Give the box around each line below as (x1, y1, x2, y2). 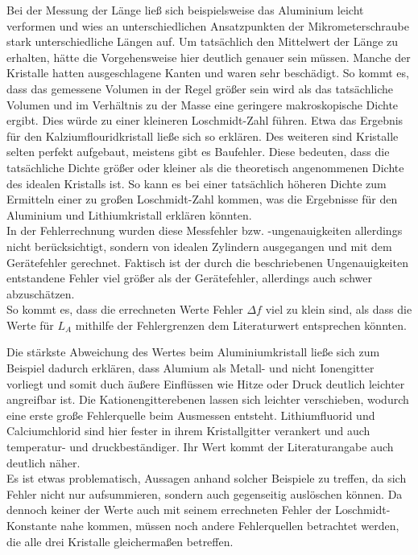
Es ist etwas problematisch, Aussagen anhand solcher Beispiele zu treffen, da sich (6, 470, 407, 487)
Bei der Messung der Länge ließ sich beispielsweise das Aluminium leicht (6, 2, 364, 18)
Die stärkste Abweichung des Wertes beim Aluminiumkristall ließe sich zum (6, 343, 380, 360)
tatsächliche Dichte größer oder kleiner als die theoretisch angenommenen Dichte (6, 158, 404, 175)
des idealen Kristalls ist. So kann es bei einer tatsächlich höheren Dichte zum (6, 175, 387, 191)
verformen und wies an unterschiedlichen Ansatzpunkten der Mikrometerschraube (6, 17, 409, 34)
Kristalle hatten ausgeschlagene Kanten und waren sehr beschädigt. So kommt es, (6, 64, 409, 81)
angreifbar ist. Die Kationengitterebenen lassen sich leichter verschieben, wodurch (6, 391, 409, 408)
